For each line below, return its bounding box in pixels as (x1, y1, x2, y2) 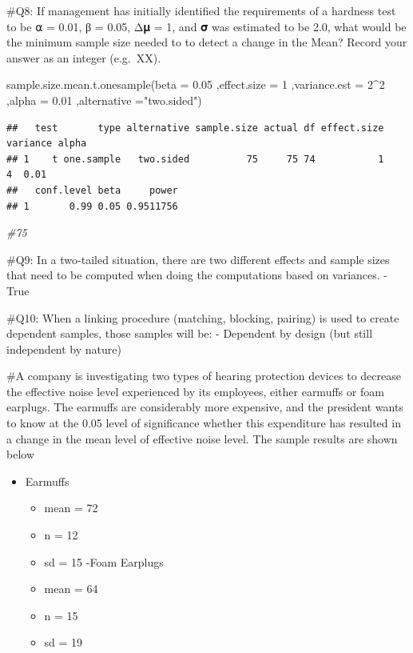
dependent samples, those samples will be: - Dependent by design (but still (6, 325, 373, 342)
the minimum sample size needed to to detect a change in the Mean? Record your (6, 34, 407, 50)
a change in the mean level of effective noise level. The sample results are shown (6, 430, 398, 447)
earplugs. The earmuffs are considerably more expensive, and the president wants (6, 399, 403, 415)
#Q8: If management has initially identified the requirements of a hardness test (6, 2, 396, 18)
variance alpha (6, 138, 87, 150)
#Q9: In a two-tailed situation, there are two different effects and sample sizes (6, 250, 390, 267)
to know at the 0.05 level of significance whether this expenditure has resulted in (6, 415, 401, 431)
